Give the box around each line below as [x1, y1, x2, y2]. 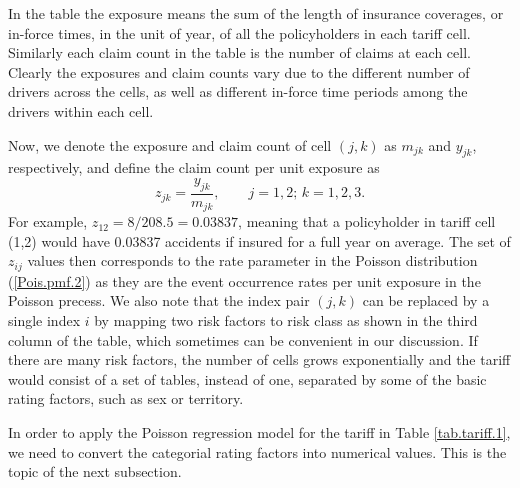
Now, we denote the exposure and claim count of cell [8, 134, 332, 155]
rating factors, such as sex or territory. [8, 388, 244, 409]
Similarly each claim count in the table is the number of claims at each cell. [8, 42, 471, 63]
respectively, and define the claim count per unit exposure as [8, 157, 380, 178]
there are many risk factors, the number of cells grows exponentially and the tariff [8, 349, 511, 370]
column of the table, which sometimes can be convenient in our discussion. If [8, 329, 478, 350]
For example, [8, 211, 88, 232]
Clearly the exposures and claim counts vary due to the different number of [8, 61, 470, 82]
